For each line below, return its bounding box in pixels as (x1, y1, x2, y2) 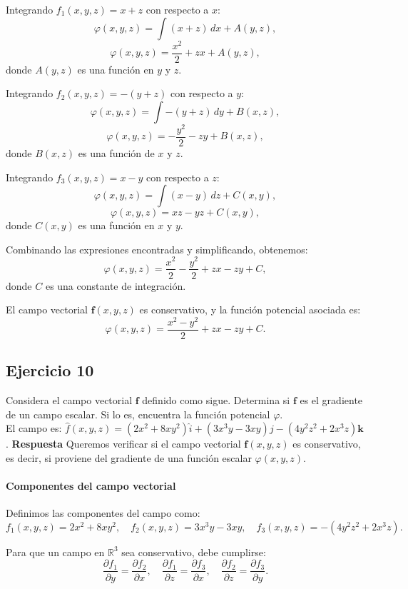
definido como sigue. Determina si (142, 393, 290, 408)
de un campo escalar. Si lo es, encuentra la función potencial (6, 406, 270, 421)
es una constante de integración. (45, 278, 186, 293)
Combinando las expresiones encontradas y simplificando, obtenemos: (6, 241, 308, 256)
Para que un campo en (6, 544, 105, 559)
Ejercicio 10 (6, 359, 94, 381)
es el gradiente (300, 393, 363, 408)
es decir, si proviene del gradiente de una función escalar (6, 450, 252, 465)
